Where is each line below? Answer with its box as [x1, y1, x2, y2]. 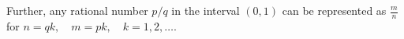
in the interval [171, 2, 240, 18]
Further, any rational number [6, 2, 148, 18]
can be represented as [282, 2, 387, 18]
